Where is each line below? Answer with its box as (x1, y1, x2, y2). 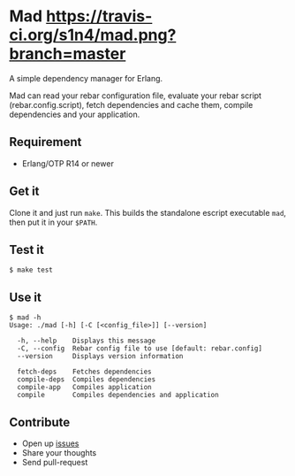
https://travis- (45, 6, 153, 27)
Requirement (9, 134, 82, 150)
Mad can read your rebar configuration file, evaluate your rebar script (9, 90, 262, 101)
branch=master (9, 44, 126, 64)
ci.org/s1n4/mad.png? (9, 25, 177, 45)
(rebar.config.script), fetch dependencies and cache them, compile (9, 99, 253, 110)
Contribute (9, 414, 71, 430)
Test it (9, 242, 44, 257)
